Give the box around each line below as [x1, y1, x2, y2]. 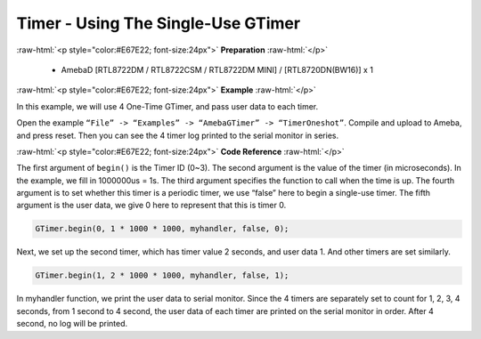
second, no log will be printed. [16, 319, 128, 329]
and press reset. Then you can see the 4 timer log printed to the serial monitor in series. [16, 130, 338, 141]
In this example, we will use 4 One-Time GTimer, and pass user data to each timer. [16, 101, 319, 111]
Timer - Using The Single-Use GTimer [16, 13, 301, 33]
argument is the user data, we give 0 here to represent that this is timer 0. [16, 200, 287, 211]
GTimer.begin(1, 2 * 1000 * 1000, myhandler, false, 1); [35, 270, 289, 280]
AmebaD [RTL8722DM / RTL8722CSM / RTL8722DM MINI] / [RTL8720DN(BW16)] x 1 [61, 64, 374, 75]
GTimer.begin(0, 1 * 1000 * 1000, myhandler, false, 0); [35, 223, 289, 234]
